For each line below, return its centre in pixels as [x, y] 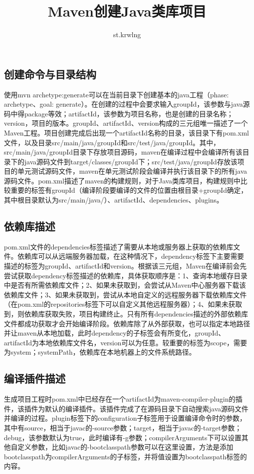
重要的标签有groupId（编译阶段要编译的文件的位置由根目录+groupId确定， [129, 190]
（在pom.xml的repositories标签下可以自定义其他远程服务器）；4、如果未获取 [123, 304]
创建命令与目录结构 [50, 74]
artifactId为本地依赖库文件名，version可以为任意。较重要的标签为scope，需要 [126, 342]
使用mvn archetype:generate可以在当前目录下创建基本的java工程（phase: [116, 94]
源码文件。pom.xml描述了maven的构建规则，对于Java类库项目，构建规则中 [122, 180]
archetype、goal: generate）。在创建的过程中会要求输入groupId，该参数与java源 [127, 104]
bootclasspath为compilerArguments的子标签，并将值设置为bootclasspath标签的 [126, 456]
